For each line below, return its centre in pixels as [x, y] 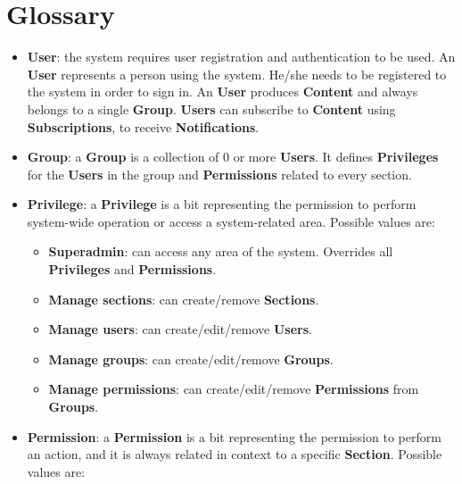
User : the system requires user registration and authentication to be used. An [241, 57]
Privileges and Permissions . [132, 269]
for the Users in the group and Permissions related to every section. [219, 174]
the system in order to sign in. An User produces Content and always [223, 92]
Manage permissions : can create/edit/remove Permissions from [234, 389]
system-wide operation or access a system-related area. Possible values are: [231, 221]
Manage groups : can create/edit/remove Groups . [191, 359]
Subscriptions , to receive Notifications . [143, 126]
